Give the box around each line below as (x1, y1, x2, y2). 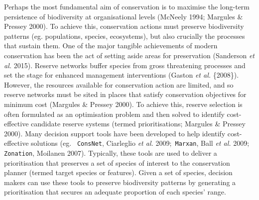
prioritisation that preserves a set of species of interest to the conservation (4, 157, 230, 168)
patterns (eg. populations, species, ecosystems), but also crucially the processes (4, 30, 245, 41)
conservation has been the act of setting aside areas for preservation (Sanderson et (4, 50, 255, 60)
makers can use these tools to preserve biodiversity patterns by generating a (4, 177, 236, 187)
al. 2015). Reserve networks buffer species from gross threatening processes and (4, 60, 246, 70)
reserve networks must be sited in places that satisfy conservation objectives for (4, 89, 247, 100)
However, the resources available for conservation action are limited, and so (4, 79, 234, 90)
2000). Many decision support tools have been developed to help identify (4, 128, 226, 138)
